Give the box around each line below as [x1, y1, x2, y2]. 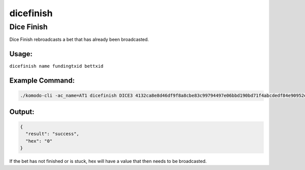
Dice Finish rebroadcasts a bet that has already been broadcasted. [9, 36, 149, 42]
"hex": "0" [25, 138, 53, 144]
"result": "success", [25, 131, 80, 137]
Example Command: [9, 76, 75, 85]
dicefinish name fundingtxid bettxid [9, 63, 104, 69]
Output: [9, 107, 35, 116]
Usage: [9, 50, 33, 58]
